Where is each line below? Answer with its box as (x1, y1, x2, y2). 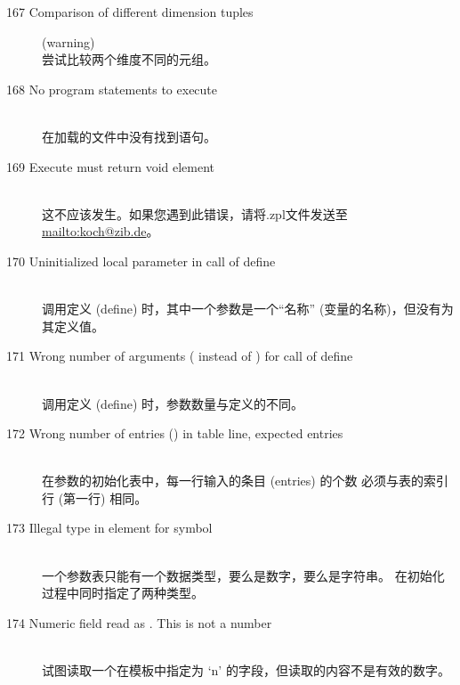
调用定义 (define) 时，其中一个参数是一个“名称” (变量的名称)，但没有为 (42, 299, 454, 318)
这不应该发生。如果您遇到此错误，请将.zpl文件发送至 (42, 204, 348, 223)
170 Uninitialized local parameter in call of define (6, 251, 276, 270)
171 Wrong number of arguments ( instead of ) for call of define (6, 347, 353, 365)
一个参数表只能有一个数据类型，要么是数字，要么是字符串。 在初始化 (42, 566, 445, 584)
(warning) (42, 32, 95, 51)
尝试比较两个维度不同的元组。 (42, 50, 216, 69)
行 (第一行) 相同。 (42, 488, 148, 507)
